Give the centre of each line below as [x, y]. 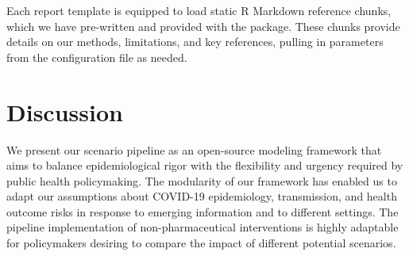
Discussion [65, 111]
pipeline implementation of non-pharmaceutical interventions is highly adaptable [203, 227]
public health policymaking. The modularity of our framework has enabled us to [202, 180]
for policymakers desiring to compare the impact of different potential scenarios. [201, 243]
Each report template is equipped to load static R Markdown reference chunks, [199, 10]
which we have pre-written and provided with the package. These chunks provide [203, 26]
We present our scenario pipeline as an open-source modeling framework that [194, 149]
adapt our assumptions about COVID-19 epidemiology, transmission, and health [202, 196]
